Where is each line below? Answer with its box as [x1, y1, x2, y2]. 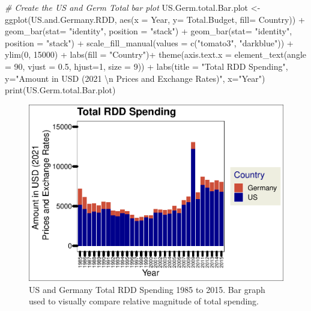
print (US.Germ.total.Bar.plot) [5, 84, 116, 96]
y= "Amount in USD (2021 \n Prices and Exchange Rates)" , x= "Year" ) [5, 72, 265, 84]
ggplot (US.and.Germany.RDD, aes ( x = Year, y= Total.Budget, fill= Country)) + [5, 13, 305, 25]
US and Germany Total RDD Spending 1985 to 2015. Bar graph [29, 283, 265, 295]
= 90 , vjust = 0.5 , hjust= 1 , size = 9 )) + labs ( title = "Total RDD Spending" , [5, 60, 288, 72]
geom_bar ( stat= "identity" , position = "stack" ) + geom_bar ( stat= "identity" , [5, 25, 292, 37]
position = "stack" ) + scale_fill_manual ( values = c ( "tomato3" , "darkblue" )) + [5, 36, 294, 49]
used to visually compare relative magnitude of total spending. [29, 295, 259, 307]
